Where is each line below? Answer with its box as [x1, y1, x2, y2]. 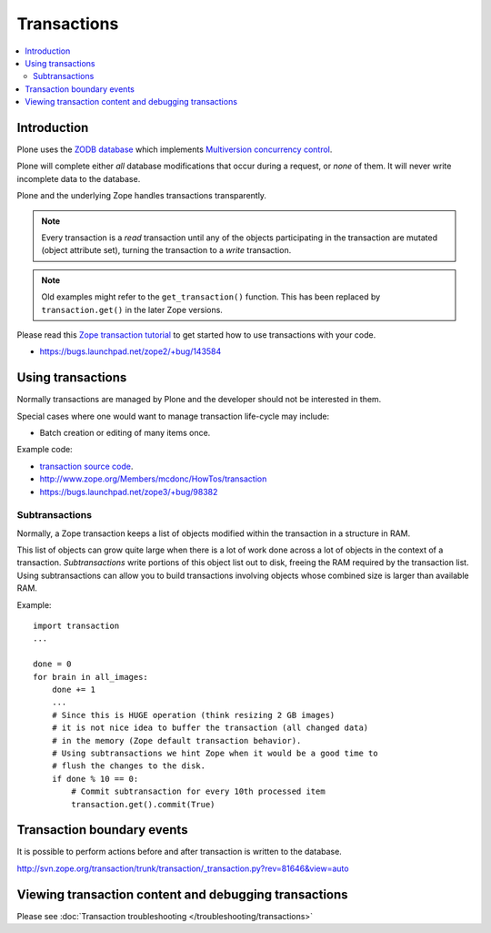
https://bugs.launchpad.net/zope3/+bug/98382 [39, 486, 218, 497]
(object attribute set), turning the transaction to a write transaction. [41, 245, 292, 256]
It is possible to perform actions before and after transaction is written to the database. [16, 847, 343, 857]
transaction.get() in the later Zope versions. [41, 304, 223, 315]
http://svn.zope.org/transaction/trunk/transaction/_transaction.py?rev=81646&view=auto [16, 863, 349, 874]
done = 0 [33, 659, 72, 669]
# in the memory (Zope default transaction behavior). [51, 735, 302, 745]
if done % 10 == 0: [51, 774, 139, 784]
